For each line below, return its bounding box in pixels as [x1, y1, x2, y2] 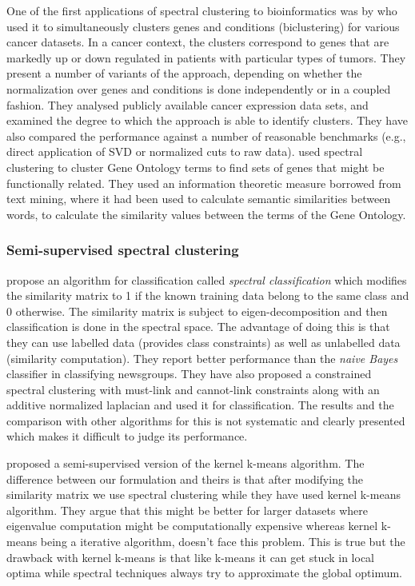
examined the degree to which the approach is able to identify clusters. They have [6, 112, 408, 129]
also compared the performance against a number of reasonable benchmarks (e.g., [6, 127, 406, 144]
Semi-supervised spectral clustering [6, 240, 239, 260]
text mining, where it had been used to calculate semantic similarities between [6, 190, 391, 207]
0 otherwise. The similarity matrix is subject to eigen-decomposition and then [6, 302, 388, 319]
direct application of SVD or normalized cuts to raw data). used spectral [6, 143, 363, 160]
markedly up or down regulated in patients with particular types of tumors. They [6, 49, 406, 66]
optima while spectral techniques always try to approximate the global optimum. [6, 564, 403, 581]
